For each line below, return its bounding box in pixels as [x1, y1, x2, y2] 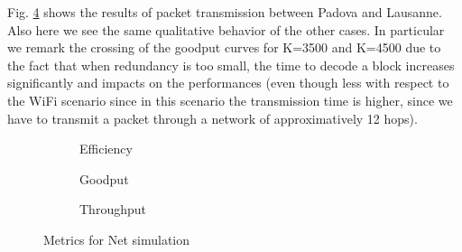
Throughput [79, 200, 146, 219]
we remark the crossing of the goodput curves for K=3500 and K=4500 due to [7, 38, 441, 57]
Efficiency [79, 139, 133, 158]
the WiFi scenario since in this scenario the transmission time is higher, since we [7, 90, 453, 109]
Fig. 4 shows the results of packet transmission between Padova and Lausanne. [7, 3, 442, 21]
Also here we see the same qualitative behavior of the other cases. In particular [7, 20, 445, 39]
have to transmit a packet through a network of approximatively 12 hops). [7, 108, 418, 127]
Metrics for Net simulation [43, 229, 190, 248]
